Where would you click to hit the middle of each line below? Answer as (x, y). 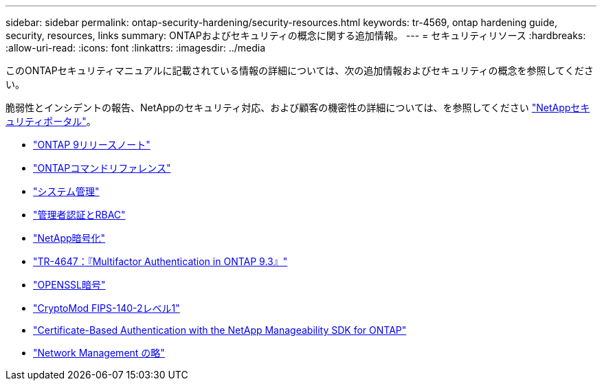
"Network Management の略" (99, 353)
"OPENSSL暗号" (69, 285)
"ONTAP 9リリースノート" (92, 145)
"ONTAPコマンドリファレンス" (102, 168)
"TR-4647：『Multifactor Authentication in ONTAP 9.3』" (160, 261)
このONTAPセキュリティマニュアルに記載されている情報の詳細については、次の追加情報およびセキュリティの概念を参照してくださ (300, 70)
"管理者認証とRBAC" (79, 215)
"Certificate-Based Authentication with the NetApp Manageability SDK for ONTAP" (220, 330)
